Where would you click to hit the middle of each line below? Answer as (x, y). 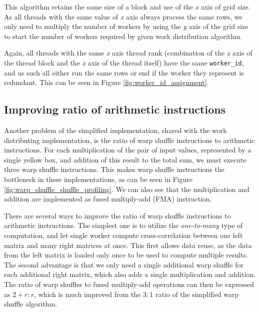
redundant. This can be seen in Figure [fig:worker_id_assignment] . (107, 82)
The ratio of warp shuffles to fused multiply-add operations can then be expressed (129, 284)
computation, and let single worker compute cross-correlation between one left (124, 235)
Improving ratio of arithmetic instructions (115, 109)
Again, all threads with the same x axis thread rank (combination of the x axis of (128, 53)
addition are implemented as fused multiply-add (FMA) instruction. (108, 199)
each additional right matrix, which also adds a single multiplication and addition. (130, 274)
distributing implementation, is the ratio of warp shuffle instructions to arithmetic (129, 140)
